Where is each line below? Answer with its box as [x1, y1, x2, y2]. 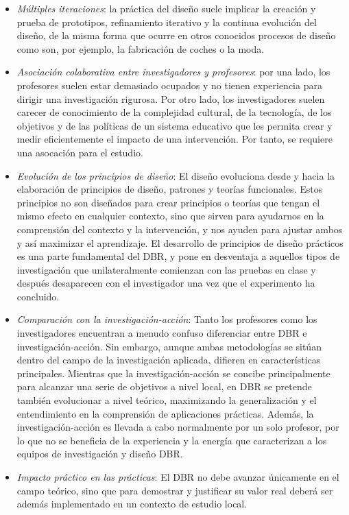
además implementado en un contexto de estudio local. [16, 496, 248, 511]
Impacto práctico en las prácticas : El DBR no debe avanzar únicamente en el [16, 470, 339, 483]
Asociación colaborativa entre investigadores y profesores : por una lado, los [16, 64, 330, 79]
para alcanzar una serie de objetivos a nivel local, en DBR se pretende [16, 379, 312, 394]
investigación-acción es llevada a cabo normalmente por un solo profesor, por [16, 420, 339, 434]
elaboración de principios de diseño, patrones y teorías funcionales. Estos [16, 182, 323, 196]
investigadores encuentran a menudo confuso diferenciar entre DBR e [16, 326, 307, 340]
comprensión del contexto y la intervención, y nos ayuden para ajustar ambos [16, 221, 343, 236]
